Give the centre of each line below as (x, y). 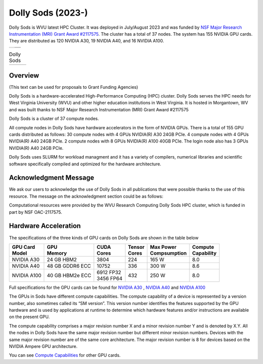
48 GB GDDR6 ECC (69, 266)
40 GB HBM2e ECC (69, 275)
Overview (24, 75)
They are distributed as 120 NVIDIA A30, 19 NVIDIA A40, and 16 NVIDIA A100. (86, 41)
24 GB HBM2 (62, 260)
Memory (57, 253)
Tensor (136, 247)
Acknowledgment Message (52, 178)
